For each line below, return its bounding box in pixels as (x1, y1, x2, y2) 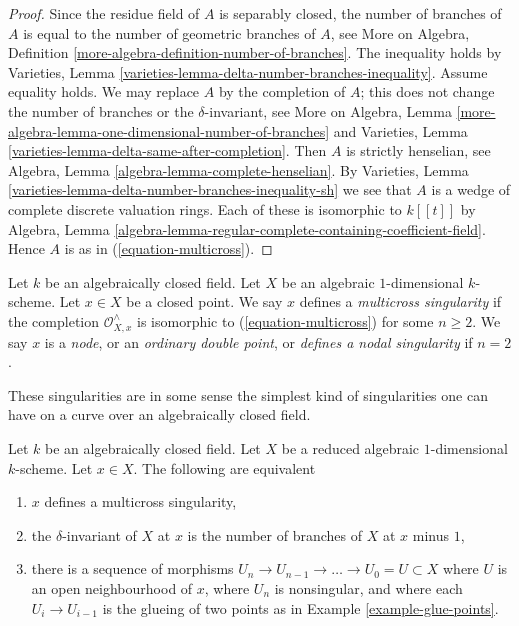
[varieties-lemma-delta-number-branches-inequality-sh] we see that (8, 179, 412, 200)
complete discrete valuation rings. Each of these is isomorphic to (8, 198, 402, 219)
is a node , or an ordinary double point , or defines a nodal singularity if (44, 331, 473, 352)
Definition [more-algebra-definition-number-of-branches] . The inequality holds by (8, 42, 502, 63)
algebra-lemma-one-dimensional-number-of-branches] (8, 120, 330, 141)
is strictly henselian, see (346, 140, 491, 161)
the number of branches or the (8, 100, 194, 121)
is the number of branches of (187, 524, 363, 545)
